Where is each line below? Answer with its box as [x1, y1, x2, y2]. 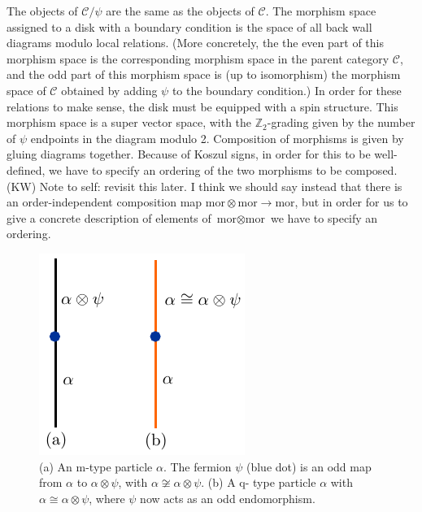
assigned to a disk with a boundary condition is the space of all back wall [7, 18, 372, 35]
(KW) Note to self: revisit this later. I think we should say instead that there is [7, 177, 402, 194]
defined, [7, 161, 46, 178]
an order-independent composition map [7, 193, 202, 210]
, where [89, 489, 125, 506]
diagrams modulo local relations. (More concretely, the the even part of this [7, 34, 384, 51]
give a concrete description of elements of [7, 209, 211, 226]
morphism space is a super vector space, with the [7, 114, 252, 131]
